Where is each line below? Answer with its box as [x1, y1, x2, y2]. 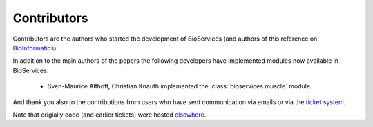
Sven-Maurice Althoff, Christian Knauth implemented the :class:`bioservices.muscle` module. [47, 82, 312, 90]
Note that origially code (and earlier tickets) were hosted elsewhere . [12, 110, 207, 119]
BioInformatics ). [12, 43, 59, 52]
